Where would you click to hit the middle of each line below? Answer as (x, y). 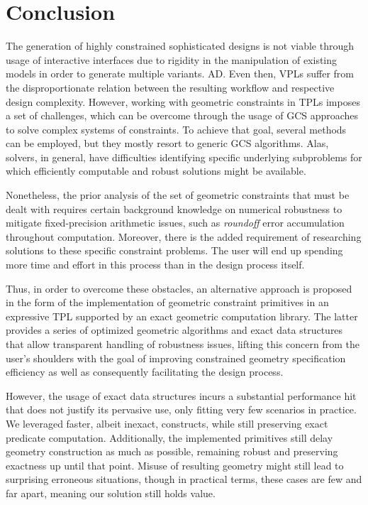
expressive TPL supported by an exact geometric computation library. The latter (182, 316)
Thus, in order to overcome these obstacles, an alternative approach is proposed (179, 288)
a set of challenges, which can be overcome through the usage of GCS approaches (182, 115)
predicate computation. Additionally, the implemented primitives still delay (169, 437)
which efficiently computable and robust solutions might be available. (156, 171)
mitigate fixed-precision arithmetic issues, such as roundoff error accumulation (175, 223)
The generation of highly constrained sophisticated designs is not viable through (180, 46)
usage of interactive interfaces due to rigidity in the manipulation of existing (172, 59)
